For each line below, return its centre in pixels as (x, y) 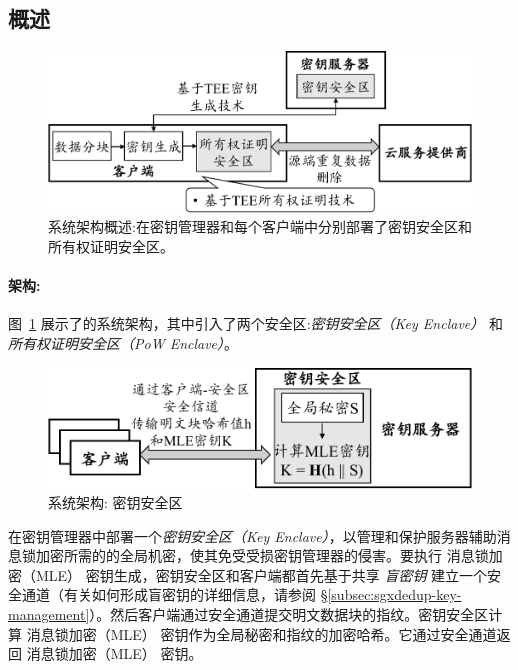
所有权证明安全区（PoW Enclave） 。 (123, 343)
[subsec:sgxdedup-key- (394, 594)
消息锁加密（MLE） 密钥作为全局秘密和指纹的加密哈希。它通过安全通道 (261, 633)
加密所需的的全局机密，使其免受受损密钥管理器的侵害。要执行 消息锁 (262, 555)
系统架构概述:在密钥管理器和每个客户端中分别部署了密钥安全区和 (260, 226)
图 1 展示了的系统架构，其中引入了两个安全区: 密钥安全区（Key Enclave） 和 (255, 323)
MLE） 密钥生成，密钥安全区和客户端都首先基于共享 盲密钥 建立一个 (261, 574)
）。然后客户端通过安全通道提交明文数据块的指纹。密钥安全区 (289, 614)
